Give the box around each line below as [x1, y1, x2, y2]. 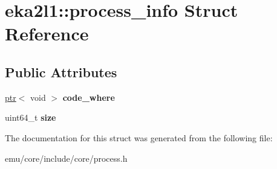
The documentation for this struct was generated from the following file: [5, 131, 273, 144]
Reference [5, 21, 89, 46]
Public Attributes [5, 62, 117, 81]
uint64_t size [5, 111, 56, 124]
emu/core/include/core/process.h [5, 151, 128, 164]
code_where [62, 91, 115, 103]
